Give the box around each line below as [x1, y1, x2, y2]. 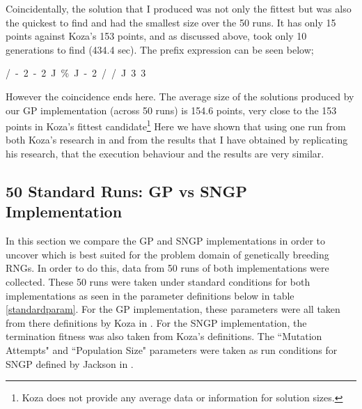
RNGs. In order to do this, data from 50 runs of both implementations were [6, 261, 329, 275]
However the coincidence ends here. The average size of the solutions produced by [6, 88, 354, 103]
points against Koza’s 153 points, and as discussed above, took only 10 [6, 29, 307, 43]
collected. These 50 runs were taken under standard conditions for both [6, 274, 310, 288]
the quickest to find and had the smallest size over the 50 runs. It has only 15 [6, 15, 336, 29]
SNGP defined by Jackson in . [6, 356, 134, 371]
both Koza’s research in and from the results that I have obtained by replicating [6, 132, 348, 147]
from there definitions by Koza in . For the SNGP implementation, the [6, 315, 307, 330]
